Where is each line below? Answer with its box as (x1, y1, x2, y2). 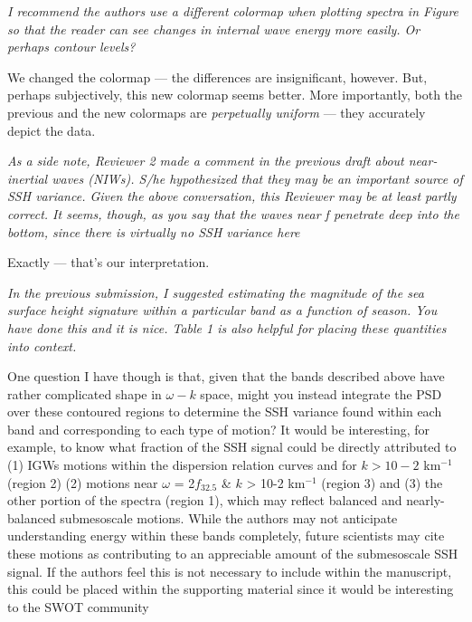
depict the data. (7, 120, 96, 139)
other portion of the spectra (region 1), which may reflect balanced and (7, 491, 402, 510)
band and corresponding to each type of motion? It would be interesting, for (7, 419, 430, 438)
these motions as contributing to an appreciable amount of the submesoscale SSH (7, 544, 458, 563)
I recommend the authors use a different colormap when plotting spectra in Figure (7, 2, 459, 20)
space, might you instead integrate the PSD (200, 384, 442, 403)
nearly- (406, 491, 445, 510)
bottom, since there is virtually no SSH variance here (7, 222, 300, 241)
